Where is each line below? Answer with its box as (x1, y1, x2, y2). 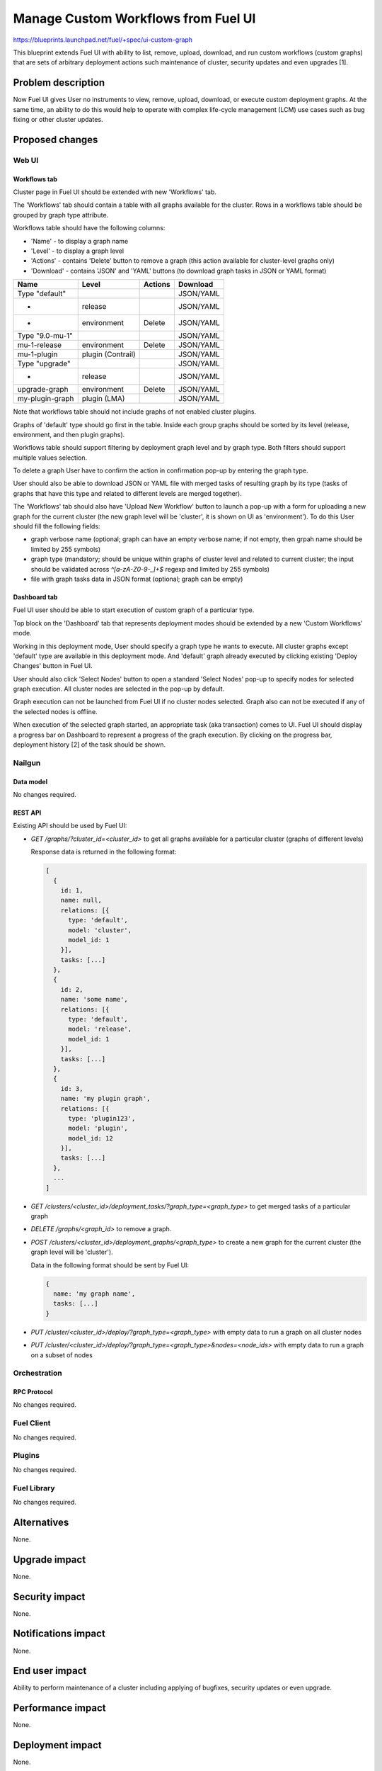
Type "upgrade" (17, 358, 71, 368)
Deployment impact (13, 1739, 102, 1751)
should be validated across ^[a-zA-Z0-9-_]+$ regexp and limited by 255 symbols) (30, 565, 270, 573)
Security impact (13, 1590, 86, 1602)
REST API (13, 808, 42, 817)
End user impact (13, 1665, 87, 1677)
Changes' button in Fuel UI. (13, 662, 93, 670)
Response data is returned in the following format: (30, 847, 177, 856)
